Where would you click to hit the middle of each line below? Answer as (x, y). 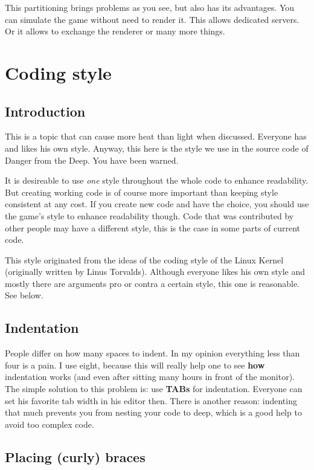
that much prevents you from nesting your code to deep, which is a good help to (153, 412)
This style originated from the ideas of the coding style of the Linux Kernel (144, 259)
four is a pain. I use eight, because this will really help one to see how (135, 365)
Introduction (45, 111)
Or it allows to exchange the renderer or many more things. (115, 31)
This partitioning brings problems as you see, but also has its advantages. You (150, 7)
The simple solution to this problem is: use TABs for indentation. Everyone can (154, 389)
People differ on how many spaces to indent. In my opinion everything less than (152, 353)
